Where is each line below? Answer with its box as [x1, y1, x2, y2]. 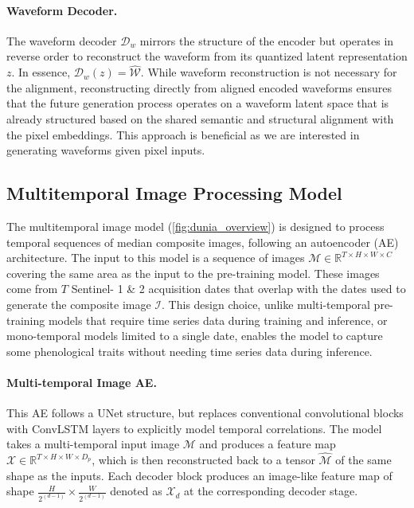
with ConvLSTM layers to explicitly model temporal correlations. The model [6, 420, 382, 436]
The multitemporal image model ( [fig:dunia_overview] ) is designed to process [6, 217, 385, 234]
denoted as [110, 483, 162, 499]
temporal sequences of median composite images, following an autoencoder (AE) [6, 233, 399, 250]
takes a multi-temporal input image [6, 436, 180, 452]
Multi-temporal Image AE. [6, 373, 157, 390]
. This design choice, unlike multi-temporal [162, 295, 370, 312]
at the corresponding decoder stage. [184, 483, 358, 499]
